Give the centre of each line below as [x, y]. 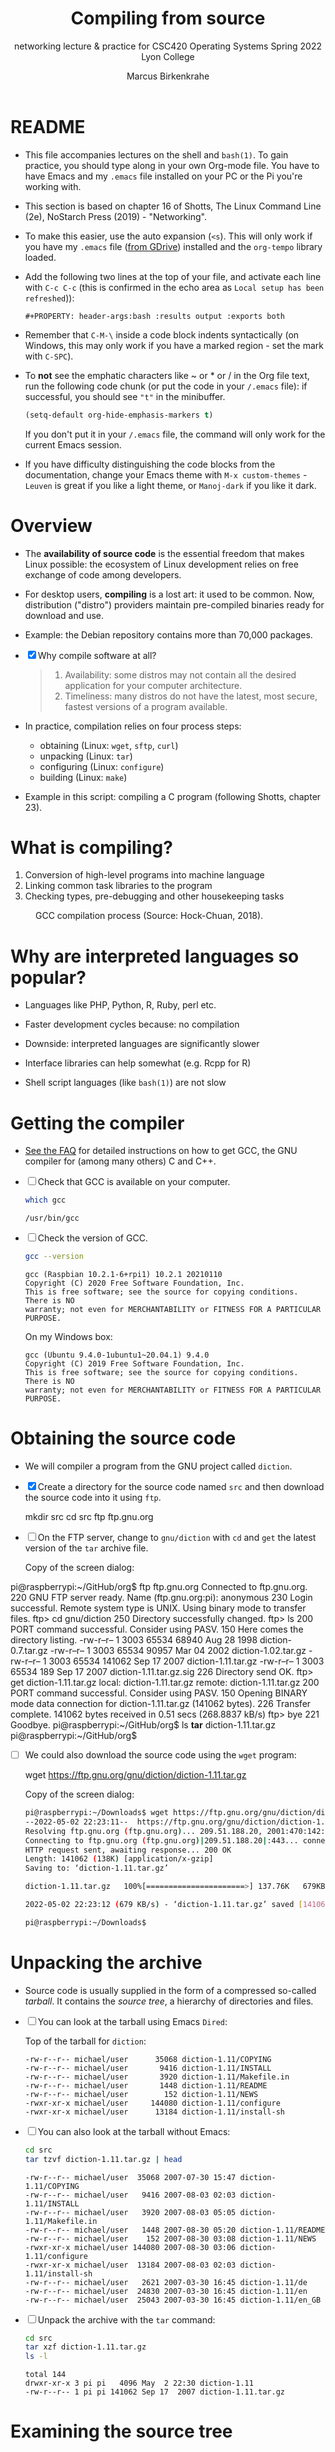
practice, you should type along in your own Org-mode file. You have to [172, 165]
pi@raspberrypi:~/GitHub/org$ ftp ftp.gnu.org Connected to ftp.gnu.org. [159, 1586]
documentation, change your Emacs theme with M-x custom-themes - [166, 474]
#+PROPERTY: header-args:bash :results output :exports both [155, 316]
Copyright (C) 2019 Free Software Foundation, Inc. [134, 1364]
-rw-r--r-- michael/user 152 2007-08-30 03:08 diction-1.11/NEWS [170, 2238]
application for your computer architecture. [153, 685]
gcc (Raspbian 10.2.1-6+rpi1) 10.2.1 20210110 [123, 1275]
